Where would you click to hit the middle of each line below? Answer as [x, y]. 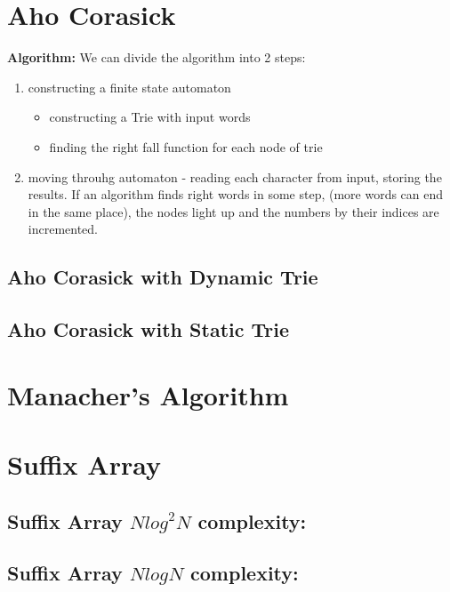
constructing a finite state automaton [129, 87]
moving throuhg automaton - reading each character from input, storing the [235, 176]
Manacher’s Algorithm [148, 394]
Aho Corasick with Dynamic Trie [163, 277]
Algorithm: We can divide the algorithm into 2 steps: [157, 57]
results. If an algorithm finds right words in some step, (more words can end [236, 194]
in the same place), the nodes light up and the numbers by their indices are [233, 211]
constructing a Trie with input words [150, 117]
